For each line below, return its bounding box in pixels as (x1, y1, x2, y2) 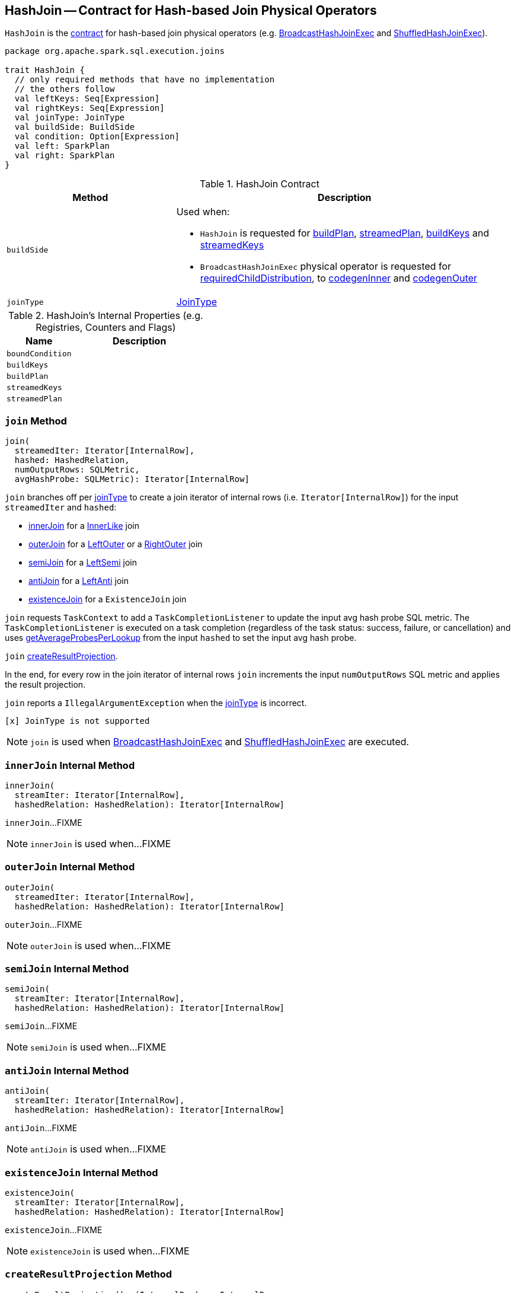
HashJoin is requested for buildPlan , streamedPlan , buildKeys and (200, 227, 490, 240)
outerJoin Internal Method (5, 861, 135, 873)
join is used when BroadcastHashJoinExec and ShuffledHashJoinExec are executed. (30, 736, 410, 748)
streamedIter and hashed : (5, 502, 117, 513)
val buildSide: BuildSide (14, 122, 135, 132)
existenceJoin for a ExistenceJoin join (28, 594, 187, 605)
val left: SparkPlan (14, 141, 110, 151)
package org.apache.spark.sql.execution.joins (5, 46, 225, 56)
